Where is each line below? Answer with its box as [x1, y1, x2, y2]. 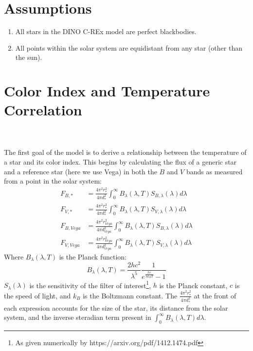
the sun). [15, 52, 42, 62]
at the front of [194, 290, 236, 300]
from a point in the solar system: [4, 176, 102, 186]
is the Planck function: [59, 251, 126, 261]
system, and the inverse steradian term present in [4, 312, 151, 322]
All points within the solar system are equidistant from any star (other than [15, 42, 242, 53]
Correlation [4, 100, 82, 120]
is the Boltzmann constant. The [83, 290, 178, 300]
